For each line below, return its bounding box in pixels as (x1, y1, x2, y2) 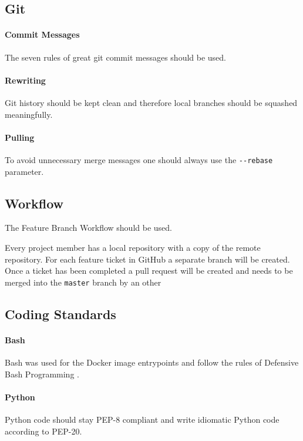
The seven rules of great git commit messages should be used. (5, 51, 227, 63)
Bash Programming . (5, 367, 79, 380)
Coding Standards (5, 304, 116, 323)
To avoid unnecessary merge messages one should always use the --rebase (5, 153, 273, 165)
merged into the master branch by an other (5, 276, 161, 288)
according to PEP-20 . (5, 425, 82, 437)
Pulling (5, 131, 35, 143)
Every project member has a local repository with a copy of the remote (5, 241, 261, 253)
